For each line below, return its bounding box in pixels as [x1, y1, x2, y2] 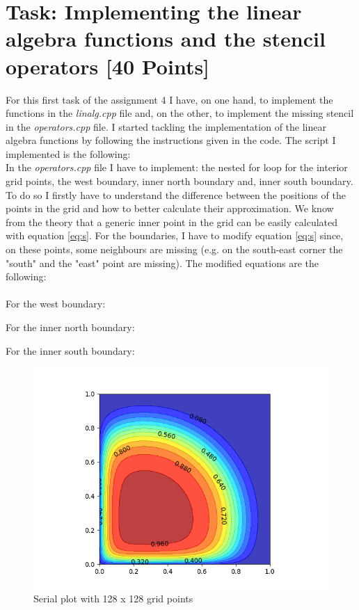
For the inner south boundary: [6, 343, 135, 358]
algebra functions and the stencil [6, 24, 326, 53]
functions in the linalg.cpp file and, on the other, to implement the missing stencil [6, 106, 354, 120]
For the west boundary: [6, 296, 106, 311]
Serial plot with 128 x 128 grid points [33, 591, 193, 605]
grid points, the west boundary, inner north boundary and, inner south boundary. [6, 174, 353, 188]
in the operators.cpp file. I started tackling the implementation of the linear [6, 119, 326, 134]
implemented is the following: [6, 146, 131, 161]
